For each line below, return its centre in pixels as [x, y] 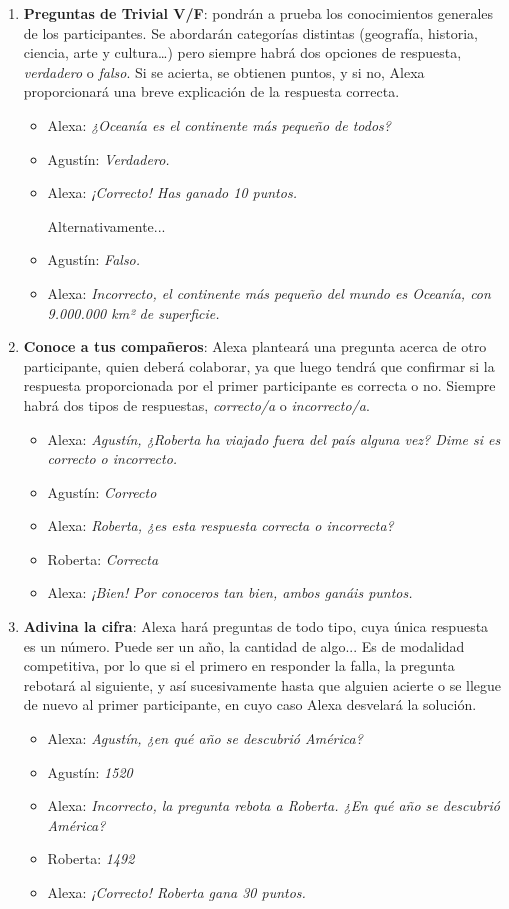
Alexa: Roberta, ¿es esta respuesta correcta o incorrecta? [220, 525]
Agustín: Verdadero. [108, 158]
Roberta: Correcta [103, 558]
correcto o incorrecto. [112, 458]
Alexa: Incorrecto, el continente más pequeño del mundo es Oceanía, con [269, 292]
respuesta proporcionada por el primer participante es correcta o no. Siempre [259, 385]
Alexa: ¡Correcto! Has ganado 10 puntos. [172, 192]
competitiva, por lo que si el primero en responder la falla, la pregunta [239, 665]
